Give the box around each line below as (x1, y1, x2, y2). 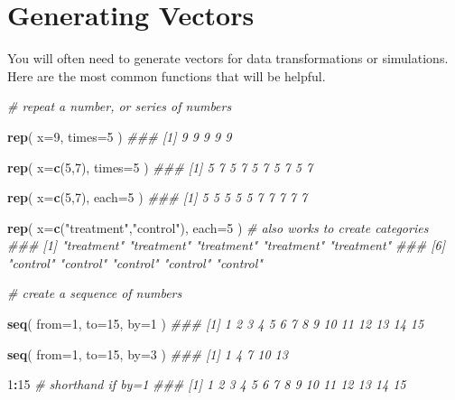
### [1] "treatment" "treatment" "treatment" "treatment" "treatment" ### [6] (7, 236, 446, 255)
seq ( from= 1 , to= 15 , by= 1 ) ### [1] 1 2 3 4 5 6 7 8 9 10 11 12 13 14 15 (7, 314, 424, 333)
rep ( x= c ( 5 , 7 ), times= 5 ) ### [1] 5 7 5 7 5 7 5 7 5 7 (7, 157, 313, 176)
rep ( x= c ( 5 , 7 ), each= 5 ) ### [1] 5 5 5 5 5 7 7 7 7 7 (7, 188, 308, 207)
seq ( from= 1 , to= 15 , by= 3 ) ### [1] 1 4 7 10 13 (7, 344, 288, 363)
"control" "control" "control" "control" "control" (7, 253, 263, 272)
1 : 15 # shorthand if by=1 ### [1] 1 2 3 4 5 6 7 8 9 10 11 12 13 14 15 (7, 375, 406, 394)
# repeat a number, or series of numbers (7, 97, 232, 116)
